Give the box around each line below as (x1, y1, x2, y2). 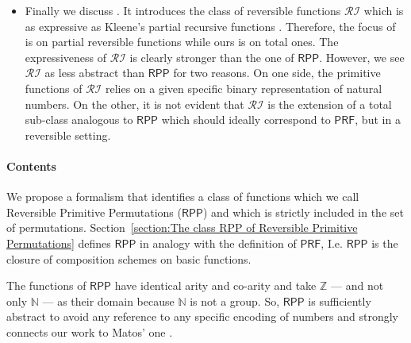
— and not (331, 277, 384, 294)
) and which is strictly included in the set (202, 203, 404, 220)
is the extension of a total (267, 95, 392, 112)
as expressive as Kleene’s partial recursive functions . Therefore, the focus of (25, 17, 396, 34)
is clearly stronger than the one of (129, 48, 294, 65)
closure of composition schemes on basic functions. (6, 250, 252, 267)
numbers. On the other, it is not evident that (25, 95, 244, 112)
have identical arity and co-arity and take (114, 277, 317, 294)
